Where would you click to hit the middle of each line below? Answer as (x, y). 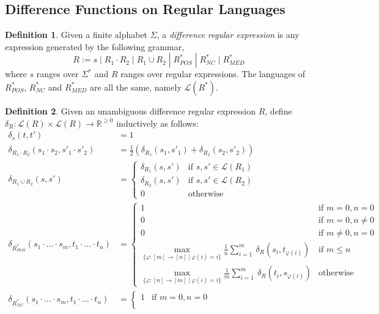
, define (278, 110)
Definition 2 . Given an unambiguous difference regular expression (130, 110)
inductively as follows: (157, 123)
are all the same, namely (135, 87)
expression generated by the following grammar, (95, 46)
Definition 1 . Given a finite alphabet (76, 35)
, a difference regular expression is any (228, 35)
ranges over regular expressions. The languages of (213, 74)
